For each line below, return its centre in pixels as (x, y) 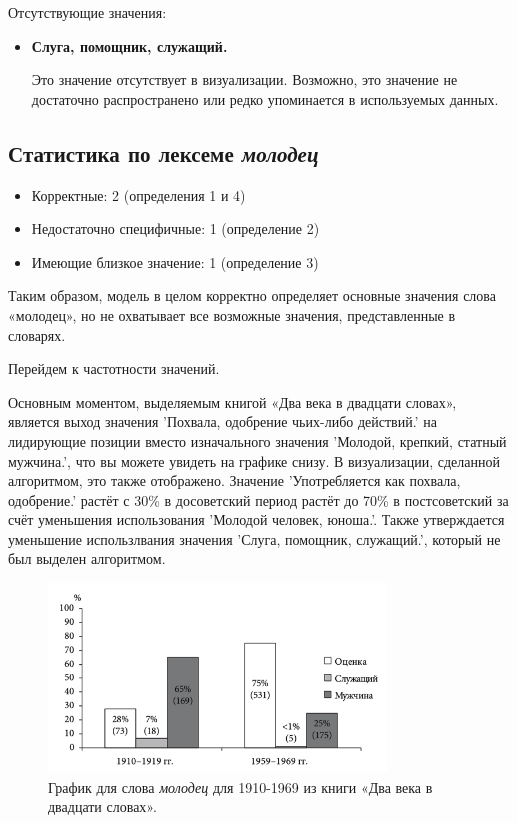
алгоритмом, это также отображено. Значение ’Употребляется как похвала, (234, 480)
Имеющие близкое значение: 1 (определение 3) (175, 261)
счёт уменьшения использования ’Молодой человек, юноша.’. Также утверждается (256, 519)
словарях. (37, 334)
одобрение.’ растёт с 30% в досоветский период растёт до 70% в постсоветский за (258, 499)
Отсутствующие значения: (87, 12)
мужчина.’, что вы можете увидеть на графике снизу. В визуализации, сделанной (254, 460)
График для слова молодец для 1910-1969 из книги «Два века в (240, 786)
